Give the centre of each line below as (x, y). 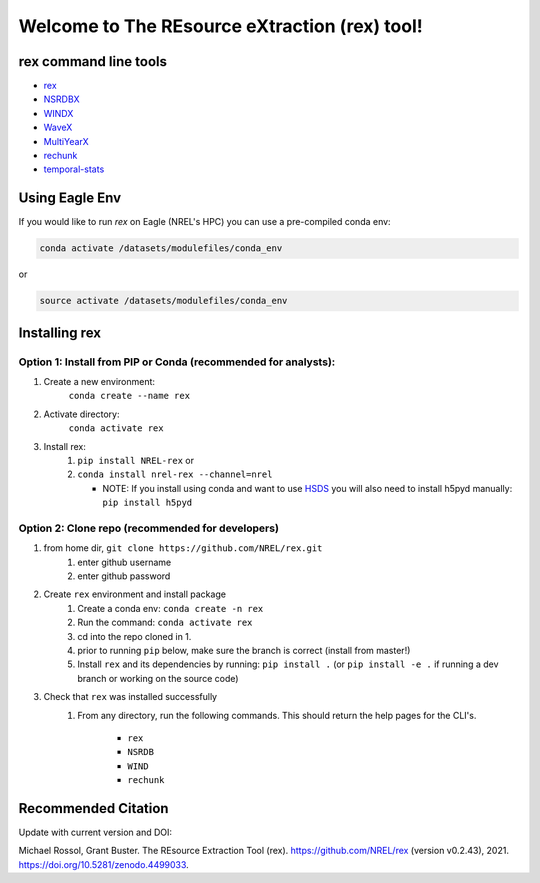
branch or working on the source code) (158, 678)
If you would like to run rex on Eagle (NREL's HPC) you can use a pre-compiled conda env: (204, 222)
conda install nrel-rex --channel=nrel (175, 474)
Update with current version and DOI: (95, 832)
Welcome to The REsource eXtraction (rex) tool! (221, 26)
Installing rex (60, 332)
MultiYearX (66, 141)
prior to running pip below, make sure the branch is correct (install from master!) (244, 651)
